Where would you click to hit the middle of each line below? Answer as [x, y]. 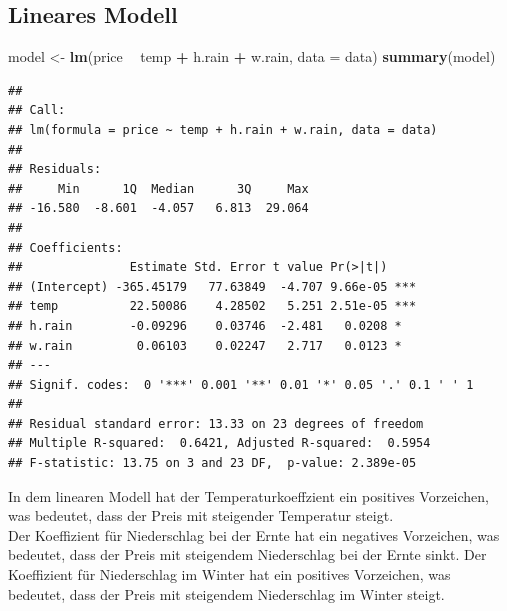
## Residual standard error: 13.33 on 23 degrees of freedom [216, 423]
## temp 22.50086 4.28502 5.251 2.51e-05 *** [212, 306]
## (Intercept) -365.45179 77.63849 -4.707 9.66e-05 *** [212, 286]
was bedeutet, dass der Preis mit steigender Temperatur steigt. [201, 515]
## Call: [37, 110]
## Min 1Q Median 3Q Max [158, 188]
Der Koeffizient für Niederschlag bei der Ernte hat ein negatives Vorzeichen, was [254, 534]
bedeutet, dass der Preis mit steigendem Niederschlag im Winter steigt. [226, 593]
